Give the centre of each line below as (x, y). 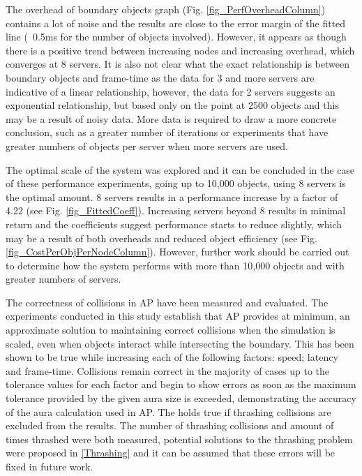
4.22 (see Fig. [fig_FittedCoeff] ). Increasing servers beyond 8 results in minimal (176, 210)
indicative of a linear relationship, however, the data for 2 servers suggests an (171, 91)
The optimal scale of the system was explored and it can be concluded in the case (180, 169)
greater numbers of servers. (63, 279)
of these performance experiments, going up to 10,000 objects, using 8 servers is (176, 183)
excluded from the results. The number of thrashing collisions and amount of (170, 425)
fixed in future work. (50, 466)
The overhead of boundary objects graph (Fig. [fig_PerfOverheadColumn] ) (166, 9)
